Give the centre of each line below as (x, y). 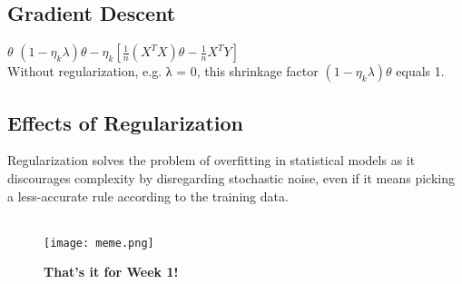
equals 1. (420, 71)
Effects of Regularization (126, 122)
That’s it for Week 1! (111, 272)
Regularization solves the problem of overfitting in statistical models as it (211, 160)
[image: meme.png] (99, 243)
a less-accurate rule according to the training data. (148, 196)
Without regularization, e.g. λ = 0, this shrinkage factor (163, 71)
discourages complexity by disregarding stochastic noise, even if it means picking (231, 178)
